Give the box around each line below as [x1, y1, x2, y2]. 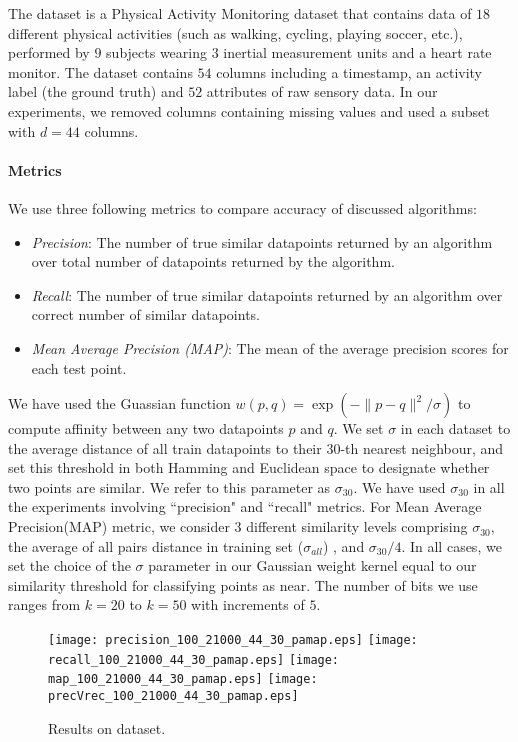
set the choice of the [8, 555, 131, 576]
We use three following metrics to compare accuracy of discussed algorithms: [8, 197, 477, 218]
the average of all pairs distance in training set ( [8, 535, 304, 556]
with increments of [191, 594, 305, 615]
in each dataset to [400, 418, 511, 439]
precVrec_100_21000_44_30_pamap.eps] [48, 689, 299, 704]
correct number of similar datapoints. [31, 304, 261, 325]
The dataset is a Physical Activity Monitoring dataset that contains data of [8, 3, 472, 23]
